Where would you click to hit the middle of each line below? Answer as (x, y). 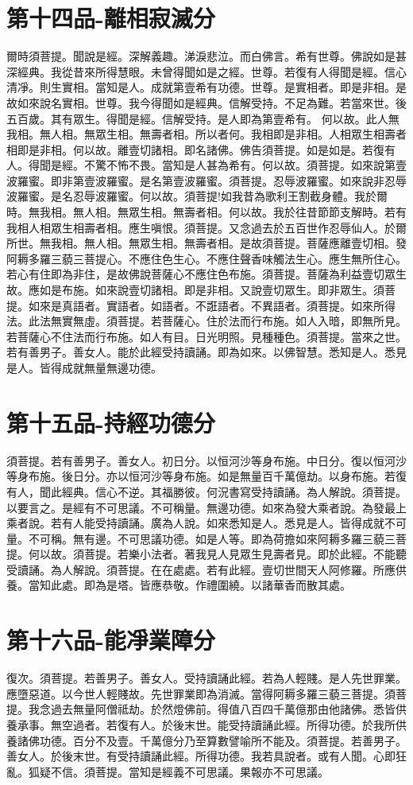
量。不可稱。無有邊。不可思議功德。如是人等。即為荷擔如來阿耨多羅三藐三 (201, 538)
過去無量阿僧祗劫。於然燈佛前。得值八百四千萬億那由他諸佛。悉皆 (223, 709)
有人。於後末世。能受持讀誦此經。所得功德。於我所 (262, 724)
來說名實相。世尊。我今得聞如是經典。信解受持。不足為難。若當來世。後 (217, 102)
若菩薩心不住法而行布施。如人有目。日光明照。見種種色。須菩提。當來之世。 (206, 336)
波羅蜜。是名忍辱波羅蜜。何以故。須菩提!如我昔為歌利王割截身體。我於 (191, 196)
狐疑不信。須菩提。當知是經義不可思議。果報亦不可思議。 (178, 771)
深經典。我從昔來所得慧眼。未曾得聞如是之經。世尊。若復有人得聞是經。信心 (206, 71)
